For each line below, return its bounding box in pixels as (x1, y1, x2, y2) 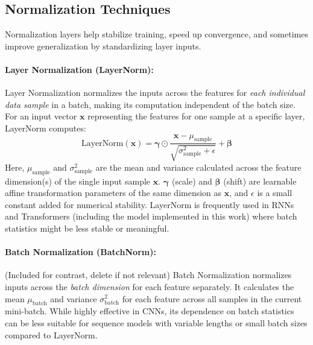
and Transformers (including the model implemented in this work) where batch (5, 210, 297, 223)
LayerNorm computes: (5, 121, 86, 134)
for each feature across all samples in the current (122, 292, 302, 305)
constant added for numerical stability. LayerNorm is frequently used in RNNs (5, 198, 294, 210)
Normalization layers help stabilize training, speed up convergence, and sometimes (5, 28, 308, 40)
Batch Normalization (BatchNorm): (5, 245, 156, 258)
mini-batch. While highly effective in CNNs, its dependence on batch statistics (5, 305, 294, 317)
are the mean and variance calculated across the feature (95, 160, 302, 173)
